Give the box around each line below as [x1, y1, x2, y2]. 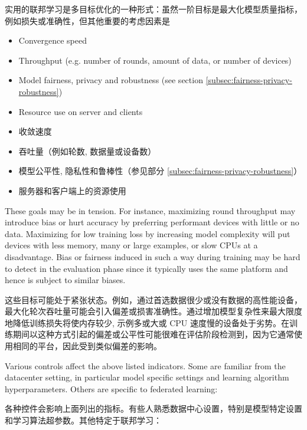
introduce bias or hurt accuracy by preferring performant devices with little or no [5, 216, 299, 228]
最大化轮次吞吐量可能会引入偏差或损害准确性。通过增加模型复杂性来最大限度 [5, 305, 302, 317]
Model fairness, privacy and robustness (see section [18, 74, 203, 86]
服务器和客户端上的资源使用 [18, 184, 126, 196]
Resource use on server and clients [18, 105, 143, 117]
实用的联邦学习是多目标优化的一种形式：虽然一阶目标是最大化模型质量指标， [5, 3, 302, 15]
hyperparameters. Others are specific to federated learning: [5, 382, 218, 395]
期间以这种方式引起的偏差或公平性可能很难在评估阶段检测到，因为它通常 [12, 328, 294, 340]
